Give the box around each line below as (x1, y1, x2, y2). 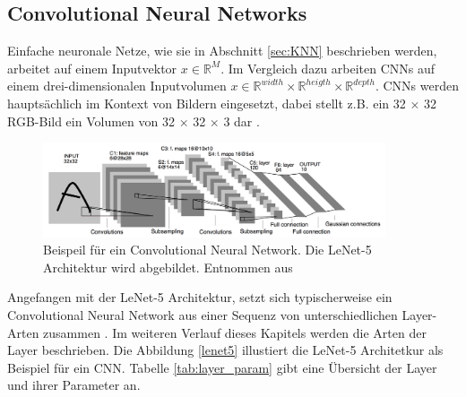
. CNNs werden (375, 76, 459, 95)
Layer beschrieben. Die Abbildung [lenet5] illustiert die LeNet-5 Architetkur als (7, 341, 444, 359)
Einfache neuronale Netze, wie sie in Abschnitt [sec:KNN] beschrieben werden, (7, 41, 437, 60)
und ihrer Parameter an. (7, 375, 141, 394)
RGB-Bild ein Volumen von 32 (7, 111, 175, 130)
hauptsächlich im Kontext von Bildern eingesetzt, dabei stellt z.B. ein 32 (7, 93, 406, 112)
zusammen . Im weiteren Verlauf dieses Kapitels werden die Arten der (43, 323, 427, 341)
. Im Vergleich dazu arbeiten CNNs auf (220, 58, 436, 77)
